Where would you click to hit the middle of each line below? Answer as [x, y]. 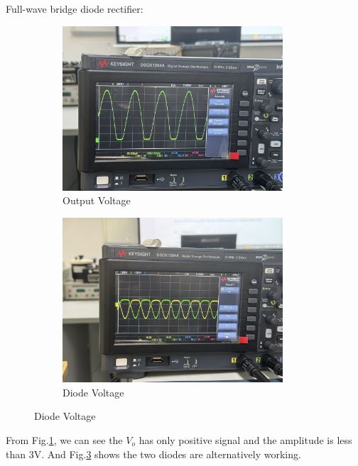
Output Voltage [97, 200]
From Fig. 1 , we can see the [64, 439]
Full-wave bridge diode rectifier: [75, 9]
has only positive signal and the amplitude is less [245, 439]
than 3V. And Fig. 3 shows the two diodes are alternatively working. [153, 454]
